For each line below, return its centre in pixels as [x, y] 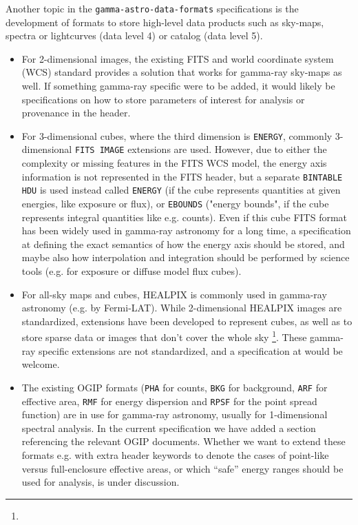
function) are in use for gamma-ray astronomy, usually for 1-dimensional [175, 414]
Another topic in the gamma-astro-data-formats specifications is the [152, 8]
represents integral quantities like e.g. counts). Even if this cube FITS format [185, 217]
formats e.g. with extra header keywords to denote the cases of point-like [175, 454]
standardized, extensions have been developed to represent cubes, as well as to [187, 321]
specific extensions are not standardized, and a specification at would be [190, 350]
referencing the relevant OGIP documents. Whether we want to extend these [183, 441]
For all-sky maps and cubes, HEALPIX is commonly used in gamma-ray [174, 294]
